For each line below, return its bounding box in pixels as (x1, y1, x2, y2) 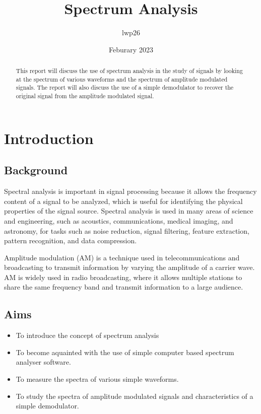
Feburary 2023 (109, 44, 153, 54)
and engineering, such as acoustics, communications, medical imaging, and (4, 215, 233, 226)
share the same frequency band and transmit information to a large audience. (4, 282, 243, 292)
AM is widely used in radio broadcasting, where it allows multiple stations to (4, 271, 242, 282)
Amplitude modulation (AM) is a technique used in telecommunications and (4, 252, 240, 262)
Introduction (4, 127, 94, 148)
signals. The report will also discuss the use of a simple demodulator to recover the (16, 83, 234, 92)
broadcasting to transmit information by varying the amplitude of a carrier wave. (4, 262, 255, 272)
